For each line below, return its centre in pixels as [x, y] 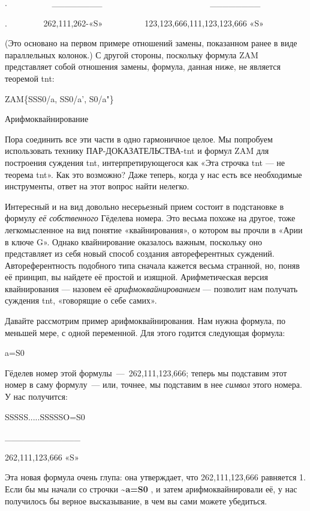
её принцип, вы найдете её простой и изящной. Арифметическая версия [136, 277]
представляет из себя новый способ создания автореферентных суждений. [140, 253]
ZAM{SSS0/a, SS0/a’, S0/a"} [59, 98]
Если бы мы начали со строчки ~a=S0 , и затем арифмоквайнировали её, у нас [151, 489]
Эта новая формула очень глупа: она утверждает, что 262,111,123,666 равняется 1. [155, 477]
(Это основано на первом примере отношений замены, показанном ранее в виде [151, 43]
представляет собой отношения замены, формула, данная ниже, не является [143, 66]
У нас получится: [36, 396]
